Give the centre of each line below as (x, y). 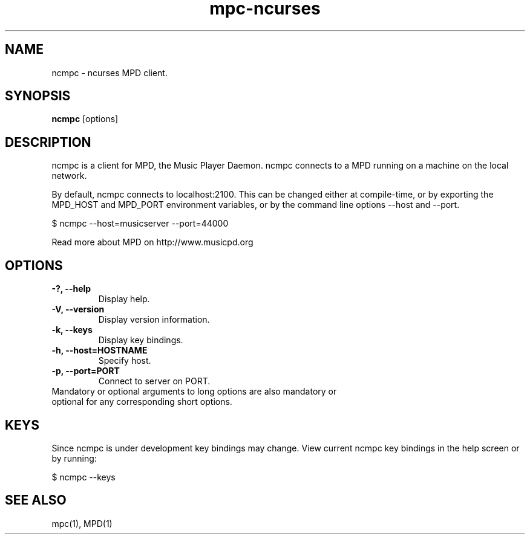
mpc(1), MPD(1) (82, 523)
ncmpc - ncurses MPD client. (110, 73)
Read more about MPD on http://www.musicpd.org (152, 242)
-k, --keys (72, 330)
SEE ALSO (36, 500)
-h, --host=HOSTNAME (100, 350)
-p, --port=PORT (86, 371)
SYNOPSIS (38, 96)
